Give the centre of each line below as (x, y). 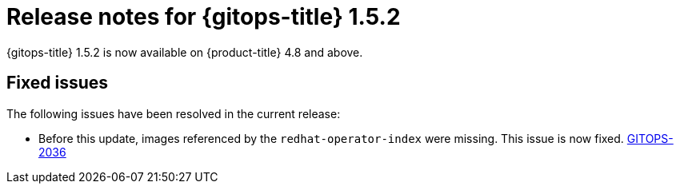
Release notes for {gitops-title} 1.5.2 (204, 17)
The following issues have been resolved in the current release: (174, 113)
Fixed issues (58, 83)
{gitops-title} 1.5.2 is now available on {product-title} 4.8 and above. (185, 52)
